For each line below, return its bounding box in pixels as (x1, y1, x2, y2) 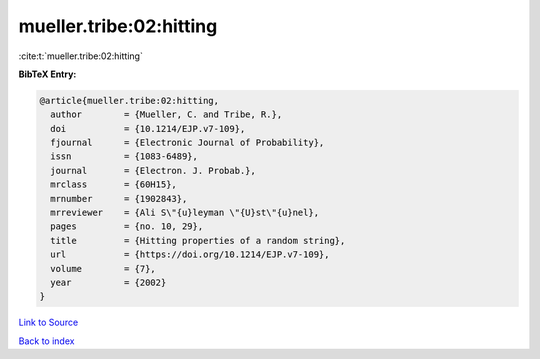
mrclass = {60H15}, (50, 179, 177, 190)
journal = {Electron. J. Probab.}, (50, 165, 257, 176)
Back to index (18, 335, 75, 347)
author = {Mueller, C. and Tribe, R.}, (50, 109, 283, 120)
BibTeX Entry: (18, 68, 77, 80)
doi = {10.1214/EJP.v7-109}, (50, 123, 246, 134)
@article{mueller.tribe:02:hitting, (39, 95, 220, 106)
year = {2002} (50, 277, 167, 288)
